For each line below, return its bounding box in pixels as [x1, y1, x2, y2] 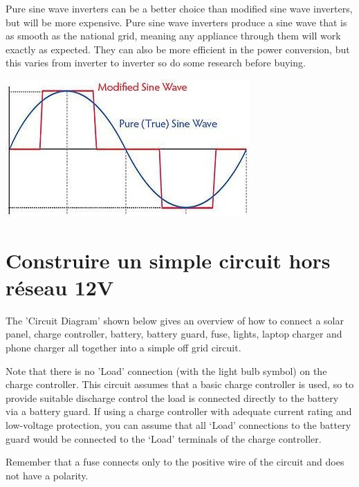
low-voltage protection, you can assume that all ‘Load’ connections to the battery [6, 418, 351, 432]
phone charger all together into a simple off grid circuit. [6, 340, 241, 355]
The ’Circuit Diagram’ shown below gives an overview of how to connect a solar [6, 313, 344, 327]
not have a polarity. [6, 468, 89, 482]
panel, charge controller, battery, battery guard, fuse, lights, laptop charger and [6, 327, 342, 341]
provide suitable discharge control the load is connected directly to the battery [6, 390, 339, 405]
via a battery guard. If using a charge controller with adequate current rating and [6, 404, 352, 419]
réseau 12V [6, 273, 114, 301]
